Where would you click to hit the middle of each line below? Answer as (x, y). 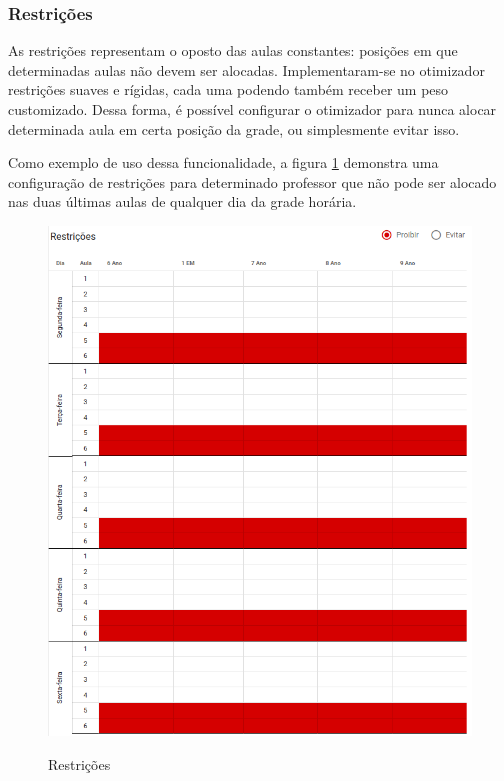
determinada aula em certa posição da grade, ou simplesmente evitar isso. (234, 128)
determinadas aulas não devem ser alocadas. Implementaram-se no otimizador (246, 69)
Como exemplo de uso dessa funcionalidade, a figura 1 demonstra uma (223, 162)
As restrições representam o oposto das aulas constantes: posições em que (233, 50)
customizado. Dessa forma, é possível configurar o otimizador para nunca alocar (252, 109)
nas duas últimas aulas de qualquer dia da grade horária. (182, 201)
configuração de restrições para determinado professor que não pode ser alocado (252, 181)
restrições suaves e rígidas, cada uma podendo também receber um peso (228, 89)
